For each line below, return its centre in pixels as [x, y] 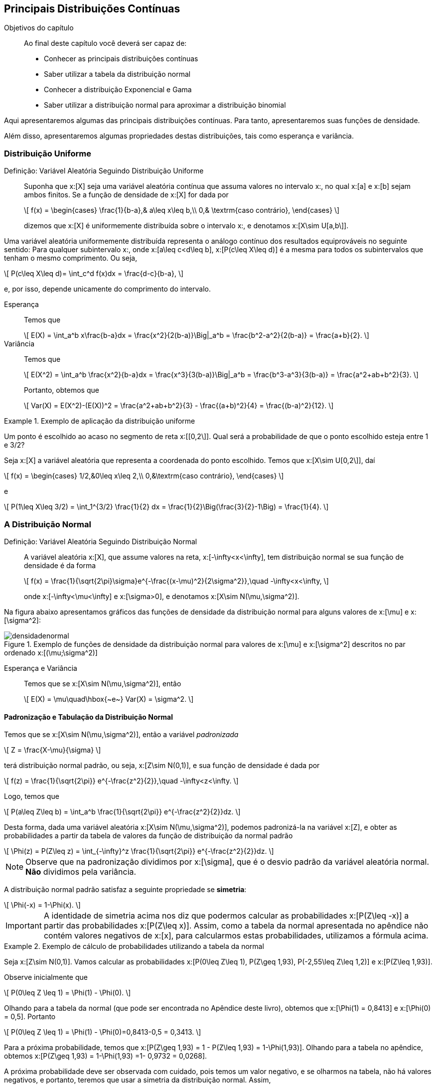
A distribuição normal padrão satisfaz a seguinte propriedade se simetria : [125, 890]
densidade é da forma [60, 565]
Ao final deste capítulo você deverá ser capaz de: [105, 43]
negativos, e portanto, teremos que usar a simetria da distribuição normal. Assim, [138, 1080]
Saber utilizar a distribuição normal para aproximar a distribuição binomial [165, 105]
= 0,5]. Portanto [30, 1017]
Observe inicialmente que [46, 977]
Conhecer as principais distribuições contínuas [121, 59]
